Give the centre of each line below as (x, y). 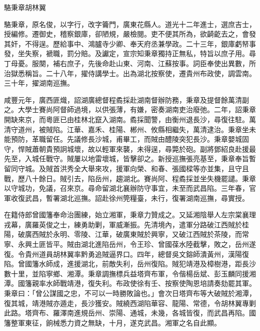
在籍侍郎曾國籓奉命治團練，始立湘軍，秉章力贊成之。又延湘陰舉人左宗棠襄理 (130, 215)
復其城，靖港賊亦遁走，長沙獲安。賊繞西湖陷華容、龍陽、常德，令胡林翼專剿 (130, 303)
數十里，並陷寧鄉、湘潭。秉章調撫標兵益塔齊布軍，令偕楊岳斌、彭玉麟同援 (126, 273)
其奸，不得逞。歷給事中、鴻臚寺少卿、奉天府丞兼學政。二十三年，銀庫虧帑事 (130, 43)
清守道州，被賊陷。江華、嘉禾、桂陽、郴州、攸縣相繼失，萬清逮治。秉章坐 (126, 129)
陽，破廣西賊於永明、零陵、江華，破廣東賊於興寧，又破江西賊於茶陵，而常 (126, 234)
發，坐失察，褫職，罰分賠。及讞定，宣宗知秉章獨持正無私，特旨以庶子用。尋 (130, 53)
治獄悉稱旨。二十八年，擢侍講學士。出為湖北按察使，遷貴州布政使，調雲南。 (130, 73)
